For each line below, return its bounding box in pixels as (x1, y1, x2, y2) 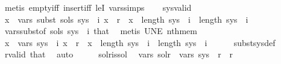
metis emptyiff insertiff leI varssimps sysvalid (4, 1, 192, 13)
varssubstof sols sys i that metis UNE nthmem (4, 25, 197, 37)
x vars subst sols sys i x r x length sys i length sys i (4, 13, 248, 25)
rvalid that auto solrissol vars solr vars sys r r (4, 48, 233, 60)
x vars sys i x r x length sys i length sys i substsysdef (4, 36, 276, 48)
